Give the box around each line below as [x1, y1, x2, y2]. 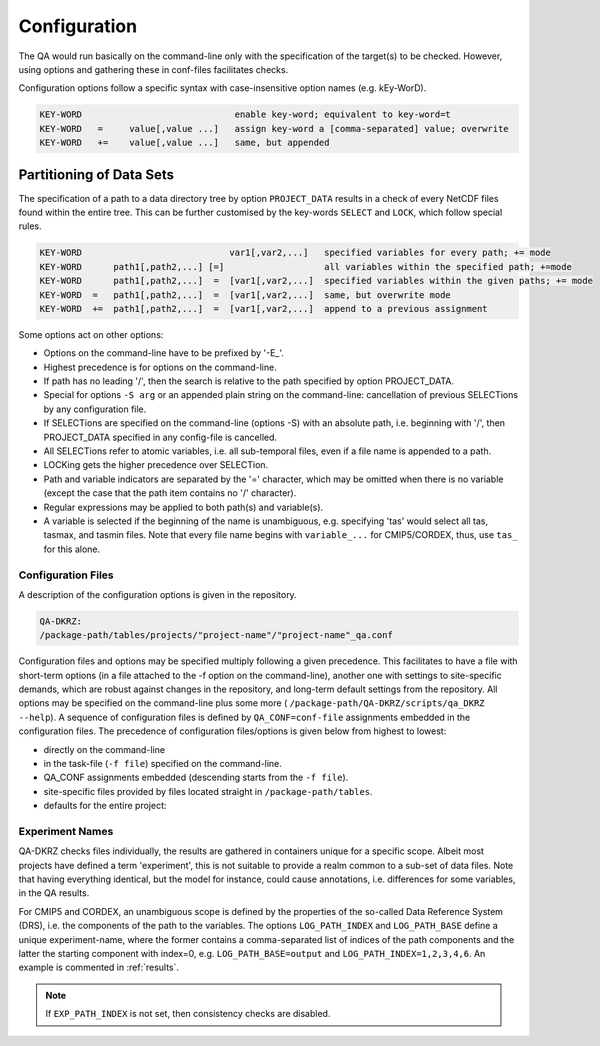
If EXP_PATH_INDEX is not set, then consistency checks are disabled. [45, 1008, 331, 1020]
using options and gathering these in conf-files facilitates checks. [18, 63, 289, 75]
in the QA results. [18, 887, 90, 899]
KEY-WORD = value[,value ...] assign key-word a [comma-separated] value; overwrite [39, 123, 509, 134]
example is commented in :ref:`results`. [18, 961, 180, 974]
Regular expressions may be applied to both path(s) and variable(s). [43, 501, 324, 513]
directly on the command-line [43, 743, 165, 755]
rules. [18, 220, 42, 232]
